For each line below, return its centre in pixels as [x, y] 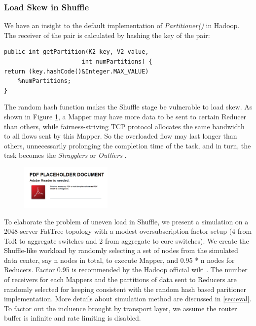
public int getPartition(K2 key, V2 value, [76, 52]
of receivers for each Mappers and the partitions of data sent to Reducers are [120, 279]
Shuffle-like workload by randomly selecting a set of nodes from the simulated [121, 250]
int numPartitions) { [117, 62]
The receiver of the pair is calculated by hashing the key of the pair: [107, 35]
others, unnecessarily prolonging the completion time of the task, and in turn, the [128, 145]
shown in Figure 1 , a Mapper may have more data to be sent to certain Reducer [125, 116]
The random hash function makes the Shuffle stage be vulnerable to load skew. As [128, 107]
